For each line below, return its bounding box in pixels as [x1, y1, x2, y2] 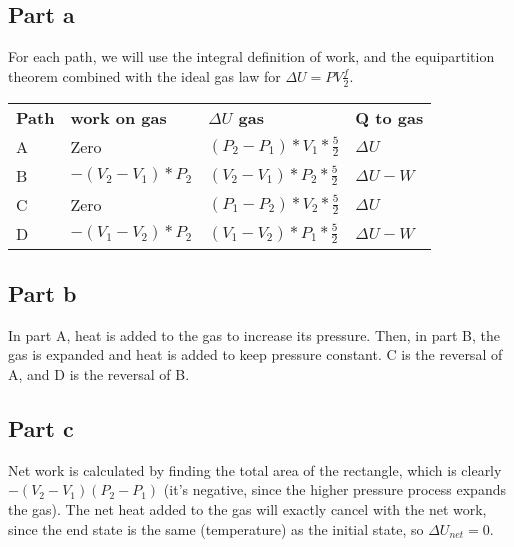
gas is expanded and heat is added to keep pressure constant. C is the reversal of [8, 344, 503, 365]
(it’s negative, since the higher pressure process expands [163, 479, 506, 500]
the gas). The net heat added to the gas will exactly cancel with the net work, [8, 499, 487, 519]
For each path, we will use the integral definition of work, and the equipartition [8, 46, 495, 67]
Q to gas [355, 105, 424, 129]
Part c [8, 413, 74, 443]
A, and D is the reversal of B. [8, 364, 190, 385]
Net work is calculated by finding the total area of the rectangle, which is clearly [8, 459, 502, 480]
